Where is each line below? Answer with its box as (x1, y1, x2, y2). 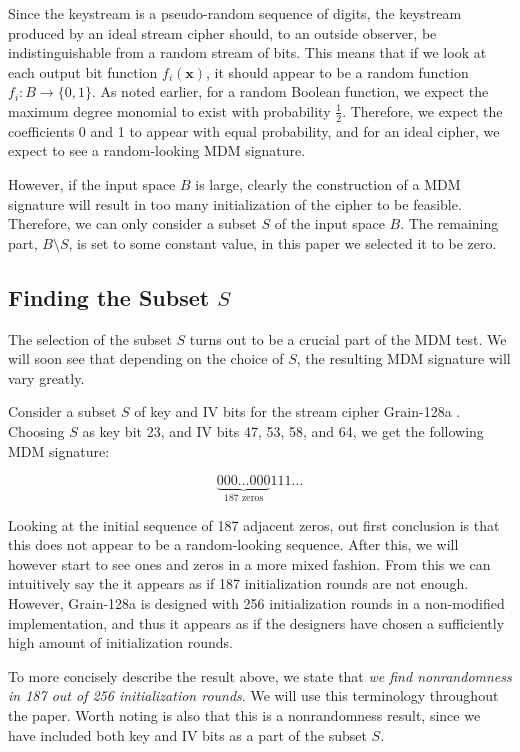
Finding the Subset (8, 281, 210, 312)
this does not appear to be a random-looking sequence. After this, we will (8, 534, 459, 555)
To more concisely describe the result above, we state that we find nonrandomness (8, 665, 512, 686)
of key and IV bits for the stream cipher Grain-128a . (134, 401, 461, 422)
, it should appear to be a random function (206, 61, 469, 82)
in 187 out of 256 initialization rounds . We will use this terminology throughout (8, 685, 499, 706)
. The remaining (400, 213, 499, 234)
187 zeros (224, 493, 264, 504)
